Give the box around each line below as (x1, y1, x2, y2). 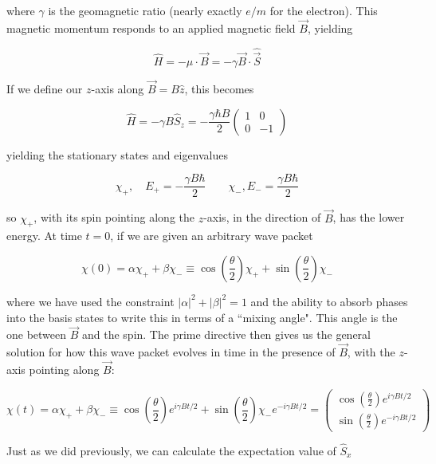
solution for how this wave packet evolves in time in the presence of (6, 344, 336, 360)
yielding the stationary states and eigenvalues (6, 146, 229, 163)
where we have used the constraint (6, 293, 175, 309)
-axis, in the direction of (203, 209, 321, 226)
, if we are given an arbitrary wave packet (110, 227, 313, 244)
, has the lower (332, 209, 405, 226)
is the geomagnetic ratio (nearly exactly (48, 2, 242, 18)
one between (6, 326, 67, 343)
